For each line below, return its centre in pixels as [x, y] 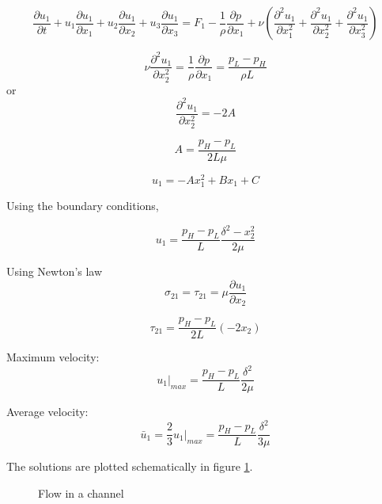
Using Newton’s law [55, 271]
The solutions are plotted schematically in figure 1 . [130, 466]
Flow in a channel [81, 493]
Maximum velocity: [53, 357]
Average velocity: [47, 412]
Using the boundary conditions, [83, 205]
